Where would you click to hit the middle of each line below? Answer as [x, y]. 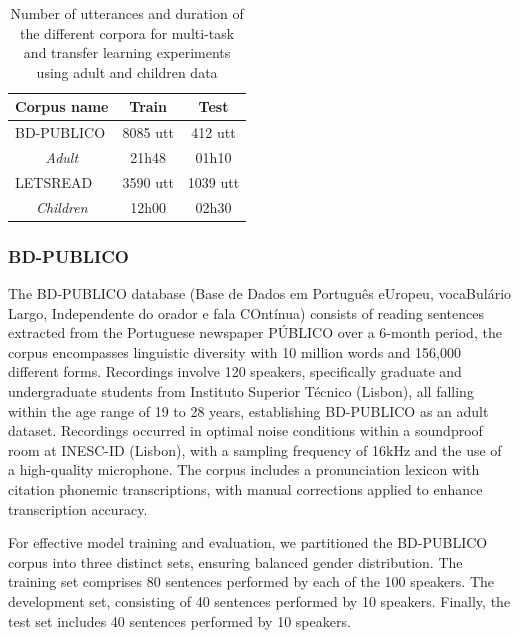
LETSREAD [54, 181]
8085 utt [148, 132]
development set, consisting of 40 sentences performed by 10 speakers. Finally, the [259, 600]
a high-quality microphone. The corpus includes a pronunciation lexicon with [244, 469]
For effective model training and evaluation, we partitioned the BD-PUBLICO [248, 542]
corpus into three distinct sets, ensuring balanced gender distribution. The [235, 561]
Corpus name [62, 106]
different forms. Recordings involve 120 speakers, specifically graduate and [235, 371]
